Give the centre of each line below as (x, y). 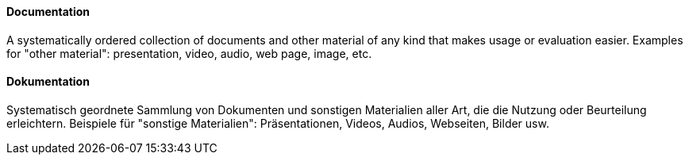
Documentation (48, 11)
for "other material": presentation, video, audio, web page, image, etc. (189, 53)
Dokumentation (48, 82)
